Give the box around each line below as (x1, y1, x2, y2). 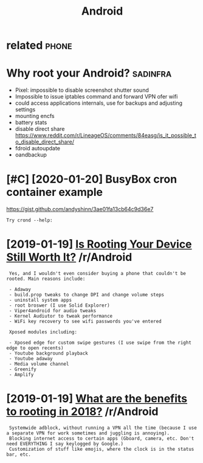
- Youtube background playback (9, 350, 88, 357)
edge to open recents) (6, 345, 64, 351)
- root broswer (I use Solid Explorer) (9, 302, 111, 308)
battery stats (15, 119, 47, 126)
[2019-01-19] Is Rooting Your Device (6, 237, 193, 251)
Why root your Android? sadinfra (6, 66, 172, 80)
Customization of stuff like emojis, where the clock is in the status (9, 446, 194, 452)
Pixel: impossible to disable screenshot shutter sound (15, 86, 149, 94)
